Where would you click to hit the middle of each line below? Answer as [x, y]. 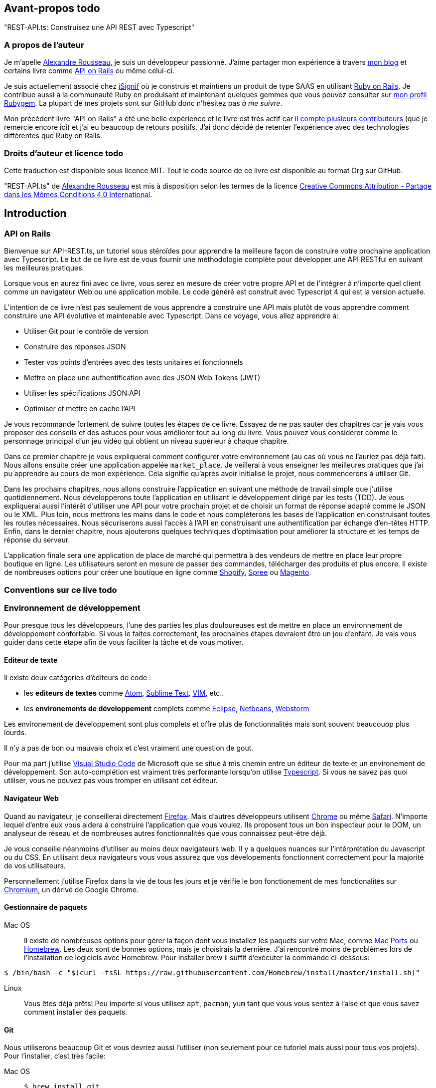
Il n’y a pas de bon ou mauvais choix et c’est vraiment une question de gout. [129, 748]
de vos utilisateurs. [35, 865]
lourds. [15, 733]
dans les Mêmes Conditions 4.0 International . [78, 194]
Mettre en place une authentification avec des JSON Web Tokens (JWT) [142, 378]
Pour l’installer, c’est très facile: [55, 1056]
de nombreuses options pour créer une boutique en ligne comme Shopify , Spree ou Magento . [158, 572]
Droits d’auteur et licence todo [64, 153]
